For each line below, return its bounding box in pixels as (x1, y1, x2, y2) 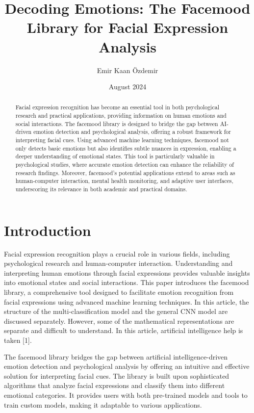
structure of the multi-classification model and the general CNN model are (4, 306, 228, 316)
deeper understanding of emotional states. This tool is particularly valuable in (15, 152, 215, 160)
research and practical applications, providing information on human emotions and (15, 111, 227, 120)
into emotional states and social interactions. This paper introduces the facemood (4, 277, 249, 287)
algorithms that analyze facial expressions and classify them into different (4, 380, 225, 390)
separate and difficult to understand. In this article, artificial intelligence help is (4, 325, 243, 336)
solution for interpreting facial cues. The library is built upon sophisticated (4, 370, 229, 381)
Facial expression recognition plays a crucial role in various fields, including (4, 248, 230, 258)
